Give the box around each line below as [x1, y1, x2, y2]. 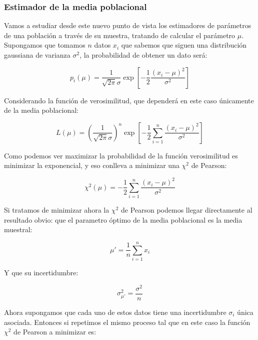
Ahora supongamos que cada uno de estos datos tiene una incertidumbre [4, 306, 226, 317]
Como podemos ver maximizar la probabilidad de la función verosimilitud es [4, 150, 238, 160]
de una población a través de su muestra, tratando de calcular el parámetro [4, 30, 235, 40]
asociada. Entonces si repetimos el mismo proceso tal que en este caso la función [4, 316, 250, 327]
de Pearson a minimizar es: [13, 326, 96, 337]
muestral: [4, 224, 32, 235]
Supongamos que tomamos [4, 40, 85, 50]
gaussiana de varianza [4, 50, 70, 60]
